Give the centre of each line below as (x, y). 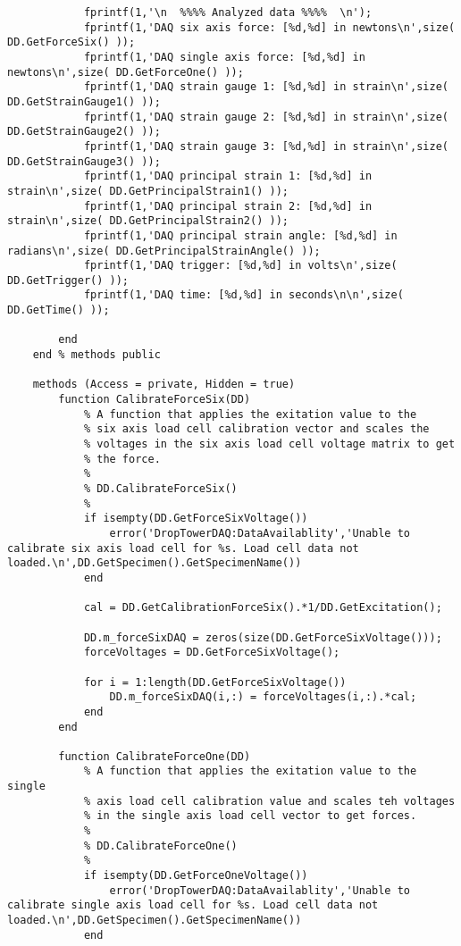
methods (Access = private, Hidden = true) (164, 385)
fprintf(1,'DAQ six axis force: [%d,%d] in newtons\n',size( (269, 27)
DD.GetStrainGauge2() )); (84, 132)
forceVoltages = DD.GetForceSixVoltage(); (212, 653)
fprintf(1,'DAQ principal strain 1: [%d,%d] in (228, 176)
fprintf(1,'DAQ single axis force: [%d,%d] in (224, 57)
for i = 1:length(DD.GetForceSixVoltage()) (215, 682)
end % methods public (96, 355)
